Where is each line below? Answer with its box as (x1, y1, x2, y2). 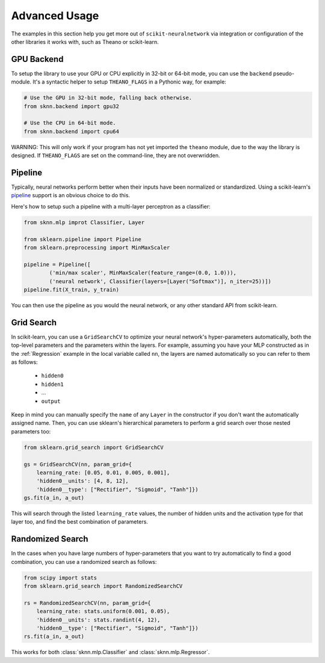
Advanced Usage (11, 9, 99, 22)
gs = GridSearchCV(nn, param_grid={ (23, 460, 132, 468)
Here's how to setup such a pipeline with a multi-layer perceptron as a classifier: (11, 203, 211, 210)
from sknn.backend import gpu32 (23, 103, 120, 109)
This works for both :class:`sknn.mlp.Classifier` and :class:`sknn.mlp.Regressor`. (11, 649, 210, 656)
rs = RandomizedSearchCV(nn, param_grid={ (23, 599, 151, 606)
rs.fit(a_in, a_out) (23, 633, 84, 640)
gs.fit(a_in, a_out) (23, 495, 84, 501)
